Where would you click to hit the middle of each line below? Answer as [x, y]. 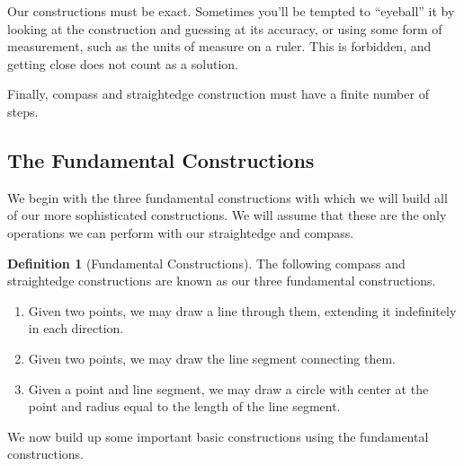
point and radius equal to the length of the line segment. [184, 406]
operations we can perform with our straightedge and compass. [181, 232]
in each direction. [76, 328]
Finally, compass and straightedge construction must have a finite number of [218, 94]
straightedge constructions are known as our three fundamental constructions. [222, 281]
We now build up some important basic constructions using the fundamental [218, 436]
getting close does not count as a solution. [123, 63]
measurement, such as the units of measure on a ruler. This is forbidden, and [219, 46]
